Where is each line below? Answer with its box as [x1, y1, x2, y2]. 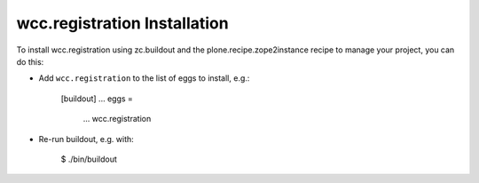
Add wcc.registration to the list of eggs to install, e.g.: [38, 73, 250, 84]
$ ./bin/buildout [60, 154, 117, 164]
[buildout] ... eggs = [60, 93, 133, 104]
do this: [16, 56, 44, 67]
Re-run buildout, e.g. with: [38, 133, 135, 144]
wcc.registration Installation [16, 13, 230, 33]
